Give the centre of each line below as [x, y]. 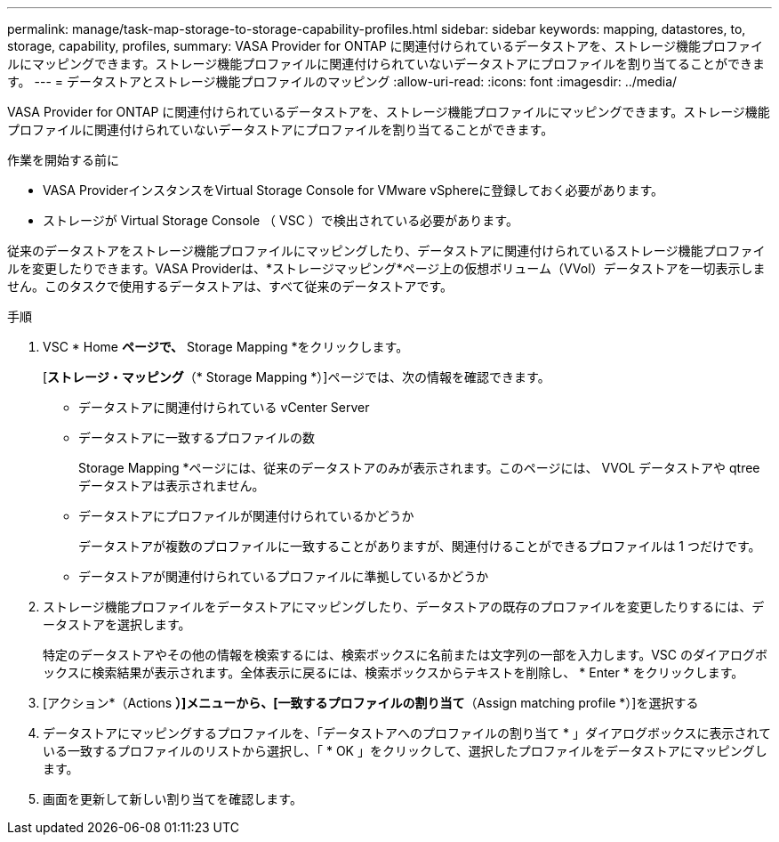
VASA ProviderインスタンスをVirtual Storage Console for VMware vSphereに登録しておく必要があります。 [353, 190]
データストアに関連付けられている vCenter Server [224, 407]
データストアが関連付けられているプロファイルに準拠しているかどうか [284, 576]
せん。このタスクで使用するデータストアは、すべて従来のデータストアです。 [230, 286]
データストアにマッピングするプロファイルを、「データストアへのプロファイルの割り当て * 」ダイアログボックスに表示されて [407, 733]
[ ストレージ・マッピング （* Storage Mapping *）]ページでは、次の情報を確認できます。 [297, 377]
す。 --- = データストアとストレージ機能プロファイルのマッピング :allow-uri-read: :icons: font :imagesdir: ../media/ [342, 81]
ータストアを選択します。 [117, 624]
